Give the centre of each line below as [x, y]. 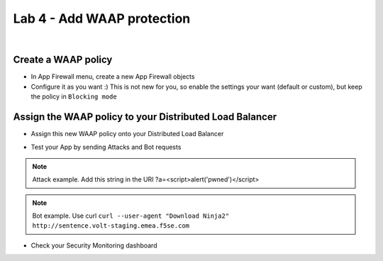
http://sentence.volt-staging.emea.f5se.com [111, 226]
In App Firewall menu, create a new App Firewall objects [113, 77]
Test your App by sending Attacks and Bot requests [106, 147]
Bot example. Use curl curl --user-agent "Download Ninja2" [131, 216]
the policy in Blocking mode [74, 96]
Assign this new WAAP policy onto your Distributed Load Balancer [127, 134]
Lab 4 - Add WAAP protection [102, 18]
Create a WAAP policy [63, 60]
